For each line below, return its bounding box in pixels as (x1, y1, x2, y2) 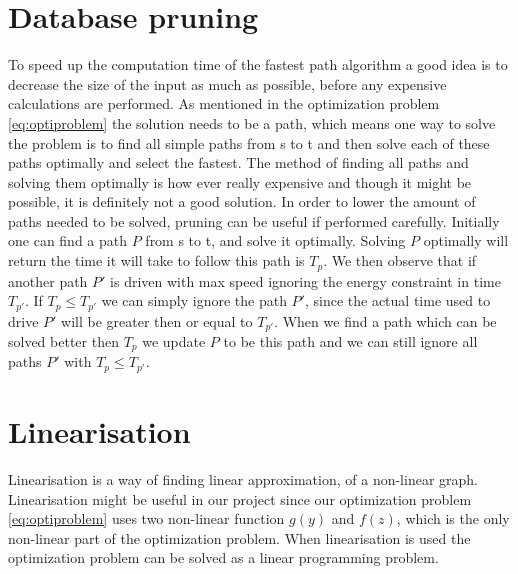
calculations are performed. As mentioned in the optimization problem (8, 93, 440, 114)
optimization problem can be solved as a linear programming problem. (8, 547, 439, 568)
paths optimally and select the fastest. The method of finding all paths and (8, 152, 469, 173)
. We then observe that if (323, 250, 477, 271)
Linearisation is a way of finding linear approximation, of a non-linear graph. (8, 469, 479, 490)
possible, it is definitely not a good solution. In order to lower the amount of (8, 191, 476, 212)
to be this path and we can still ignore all (223, 331, 478, 352)
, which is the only (396, 508, 510, 529)
